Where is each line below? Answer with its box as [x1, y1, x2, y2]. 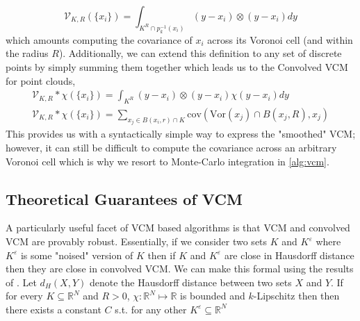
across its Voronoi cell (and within [207, 32, 353, 47]
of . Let [6, 274, 37, 289]
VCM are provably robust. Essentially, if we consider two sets [6, 234, 268, 248]
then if [147, 247, 176, 262]
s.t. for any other [115, 302, 187, 316]
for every [6, 288, 43, 303]
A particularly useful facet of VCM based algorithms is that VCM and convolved [6, 220, 350, 235]
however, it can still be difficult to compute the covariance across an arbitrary [6, 140, 337, 155]
